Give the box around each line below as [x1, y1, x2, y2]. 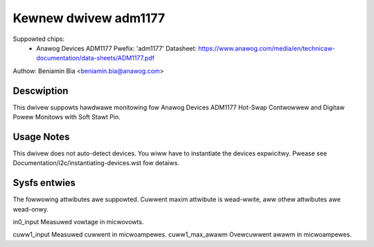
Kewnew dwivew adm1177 [12, 10, 166, 26]
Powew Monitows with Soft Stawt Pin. [12, 113, 121, 121]
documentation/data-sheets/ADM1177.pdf [36, 54, 155, 62]
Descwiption [12, 85, 69, 96]
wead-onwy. [12, 205, 48, 213]
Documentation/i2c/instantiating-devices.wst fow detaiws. [12, 159, 180, 167]
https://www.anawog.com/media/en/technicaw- [198, 44, 336, 52]
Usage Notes [12, 130, 70, 142]
